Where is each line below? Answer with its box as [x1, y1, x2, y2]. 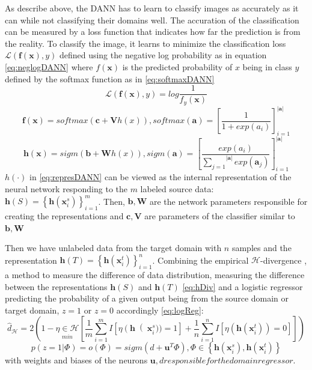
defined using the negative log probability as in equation [59, 49, 267, 61]
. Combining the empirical [152, 253, 249, 266]
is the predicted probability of [122, 60, 233, 73]
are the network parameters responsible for [149, 195, 308, 207]
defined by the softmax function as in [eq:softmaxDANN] [5, 72, 215, 85]
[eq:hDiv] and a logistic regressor [182, 280, 303, 293]
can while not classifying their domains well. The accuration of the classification [5, 13, 299, 26]
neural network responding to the [5, 183, 127, 195]
